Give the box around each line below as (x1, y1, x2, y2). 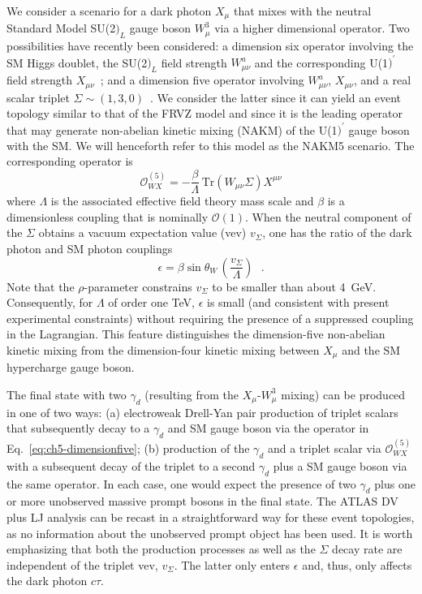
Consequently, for (6, 294, 93, 311)
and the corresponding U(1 (254, 54, 389, 71)
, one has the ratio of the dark (262, 224, 412, 241)
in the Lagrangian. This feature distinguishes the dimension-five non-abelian (6, 325, 385, 342)
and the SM (342, 341, 401, 358)
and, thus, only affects (302, 556, 412, 573)
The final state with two (6, 385, 127, 402)
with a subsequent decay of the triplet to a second (6, 457, 256, 474)
